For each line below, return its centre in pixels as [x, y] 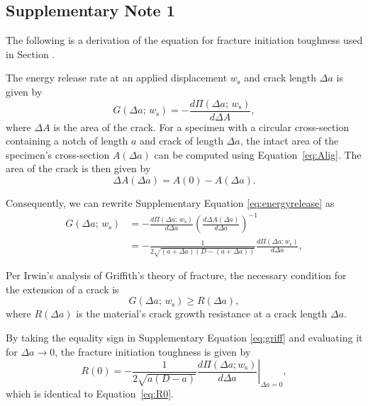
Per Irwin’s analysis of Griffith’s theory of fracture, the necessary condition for [176, 275]
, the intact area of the [289, 141]
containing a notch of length [67, 141]
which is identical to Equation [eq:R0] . [90, 393]
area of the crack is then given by [78, 168]
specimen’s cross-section [58, 154]
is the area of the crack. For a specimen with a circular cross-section [201, 126]
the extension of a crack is [62, 289]
